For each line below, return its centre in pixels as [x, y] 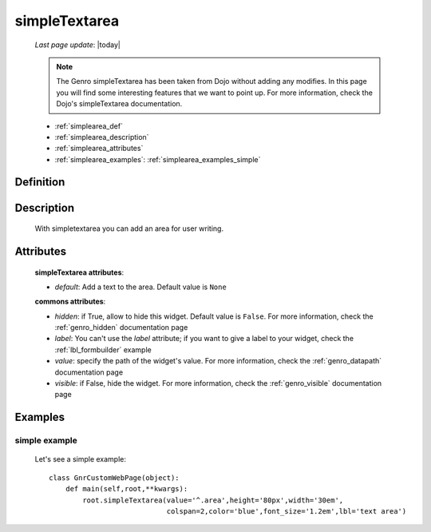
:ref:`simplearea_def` [89, 126]
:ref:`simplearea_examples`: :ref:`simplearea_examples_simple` [158, 159]
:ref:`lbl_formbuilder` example [103, 349]
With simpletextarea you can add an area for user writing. [129, 228]
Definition [40, 183]
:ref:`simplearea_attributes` [99, 149]
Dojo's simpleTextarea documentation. [119, 104]
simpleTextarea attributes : [79, 272]
